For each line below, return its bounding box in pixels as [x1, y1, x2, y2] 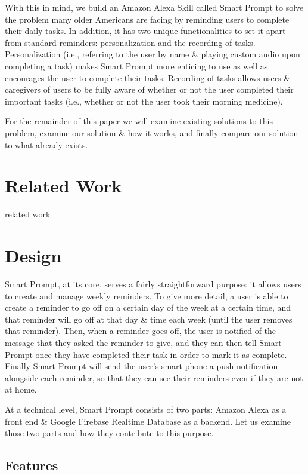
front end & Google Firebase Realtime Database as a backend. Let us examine [5, 415, 291, 427]
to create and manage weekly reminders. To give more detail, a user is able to [5, 289, 288, 302]
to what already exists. [5, 138, 88, 151]
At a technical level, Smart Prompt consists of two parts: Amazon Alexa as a [5, 403, 287, 415]
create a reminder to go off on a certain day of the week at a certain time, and [5, 301, 291, 314]
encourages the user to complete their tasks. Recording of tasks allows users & [5, 71, 291, 84]
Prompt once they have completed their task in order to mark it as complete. [5, 348, 287, 360]
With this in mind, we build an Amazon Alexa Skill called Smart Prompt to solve [5, 1, 304, 13]
